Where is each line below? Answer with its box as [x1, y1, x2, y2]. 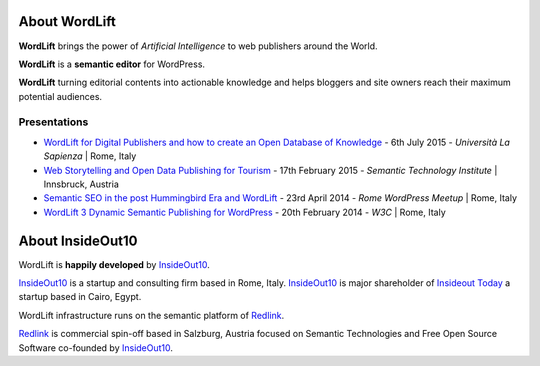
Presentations [18, 115, 89, 129]
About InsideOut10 [18, 232, 138, 249]
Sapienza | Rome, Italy [43, 150, 137, 162]
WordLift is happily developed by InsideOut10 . [18, 258, 210, 270]
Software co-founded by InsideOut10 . [18, 341, 174, 354]
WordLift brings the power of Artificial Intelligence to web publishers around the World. [18, 40, 379, 52]
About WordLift [18, 13, 117, 30]
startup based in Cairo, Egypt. [18, 291, 142, 303]
